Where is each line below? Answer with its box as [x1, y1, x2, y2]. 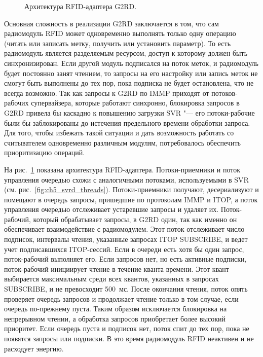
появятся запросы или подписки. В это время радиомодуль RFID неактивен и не [4, 333, 254, 343]
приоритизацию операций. [4, 147, 85, 158]
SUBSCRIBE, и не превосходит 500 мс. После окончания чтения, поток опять [4, 283, 248, 294]
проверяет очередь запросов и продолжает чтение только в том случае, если [4, 293, 239, 304]
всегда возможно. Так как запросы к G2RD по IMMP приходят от [4, 87, 209, 98]
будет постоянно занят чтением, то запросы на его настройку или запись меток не [4, 67, 258, 78]
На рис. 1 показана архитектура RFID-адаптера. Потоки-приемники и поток [4, 164, 240, 174]
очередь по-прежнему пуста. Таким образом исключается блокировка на [4, 303, 227, 314]
